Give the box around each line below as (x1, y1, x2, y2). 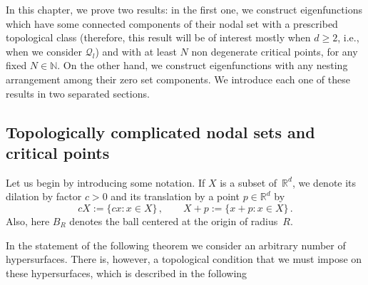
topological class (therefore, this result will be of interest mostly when (6, 30, 311, 45)
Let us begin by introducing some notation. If (6, 175, 205, 190)
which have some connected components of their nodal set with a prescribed (6, 16, 338, 31)
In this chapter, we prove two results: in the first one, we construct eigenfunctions (6, 2, 362, 16)
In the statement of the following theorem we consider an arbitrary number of (6, 237, 346, 252)
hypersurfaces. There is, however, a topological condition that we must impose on (6, 252, 362, 266)
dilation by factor (6, 189, 82, 204)
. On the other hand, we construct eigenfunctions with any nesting (57, 58, 348, 73)
